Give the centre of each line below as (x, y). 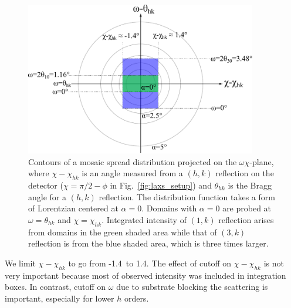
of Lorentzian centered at (73, 208)
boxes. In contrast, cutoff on (55, 287)
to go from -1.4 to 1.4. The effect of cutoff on (150, 263)
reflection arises (246, 219)
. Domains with (169, 208)
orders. (136, 298)
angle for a (47, 196)
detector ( (46, 185)
